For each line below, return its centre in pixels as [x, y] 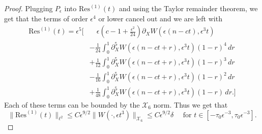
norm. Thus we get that [191, 104]
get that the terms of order [46, 18]
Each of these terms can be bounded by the [72, 104]
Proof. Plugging [28, 8]
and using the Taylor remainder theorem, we [188, 8]
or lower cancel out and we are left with [160, 18]
